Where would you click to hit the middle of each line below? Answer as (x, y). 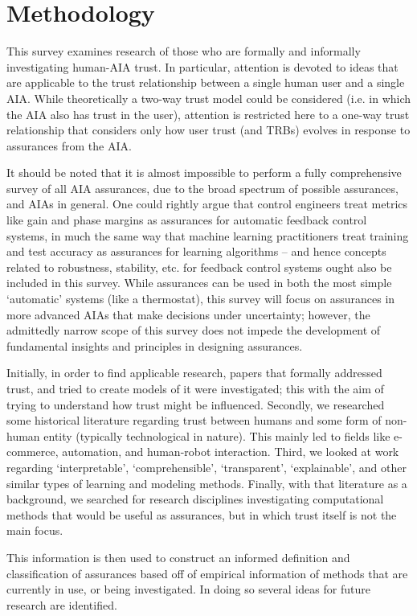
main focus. (35, 530)
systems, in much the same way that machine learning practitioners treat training (208, 235)
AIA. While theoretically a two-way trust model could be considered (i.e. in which (209, 98)
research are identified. (62, 604)
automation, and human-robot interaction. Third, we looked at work (231, 452)
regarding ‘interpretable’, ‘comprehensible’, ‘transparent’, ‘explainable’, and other (206, 467)
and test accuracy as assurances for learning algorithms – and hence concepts (196, 251)
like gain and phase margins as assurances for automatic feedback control (187, 220)
